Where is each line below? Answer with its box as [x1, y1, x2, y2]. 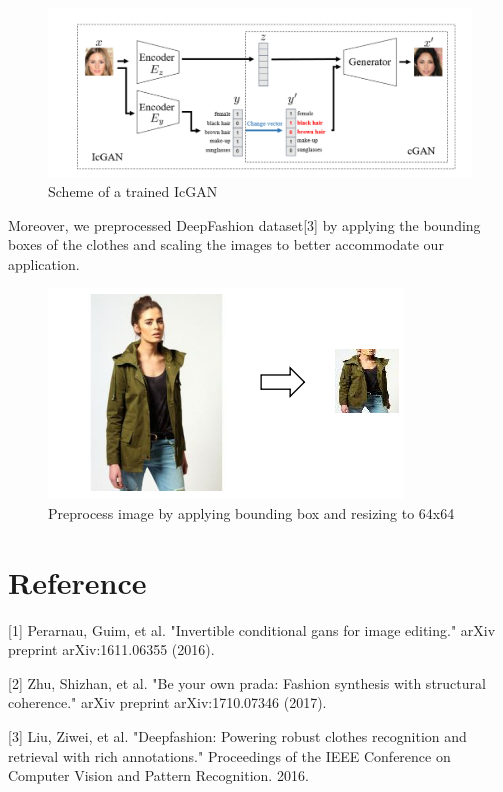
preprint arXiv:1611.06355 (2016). [8, 639, 215, 660]
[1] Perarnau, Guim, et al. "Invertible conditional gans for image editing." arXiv [8, 619, 496, 640]
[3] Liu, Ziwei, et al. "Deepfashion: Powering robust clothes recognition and [8, 726, 467, 746]
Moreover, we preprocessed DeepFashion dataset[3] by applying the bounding [8, 214, 481, 235]
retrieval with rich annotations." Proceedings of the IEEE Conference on [8, 745, 451, 766]
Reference [8, 561, 147, 602]
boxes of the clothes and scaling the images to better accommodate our [8, 234, 444, 255]
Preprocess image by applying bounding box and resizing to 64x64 [48, 502, 455, 523]
